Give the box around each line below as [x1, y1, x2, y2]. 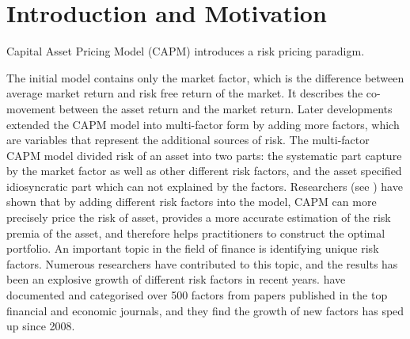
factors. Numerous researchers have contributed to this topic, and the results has [6, 255, 398, 272]
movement [6, 100, 56, 116]
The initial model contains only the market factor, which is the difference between [6, 69, 404, 86]
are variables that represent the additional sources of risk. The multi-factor [6, 131, 370, 148]
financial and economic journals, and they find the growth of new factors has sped [6, 302, 404, 318]
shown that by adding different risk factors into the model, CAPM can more [6, 193, 377, 210]
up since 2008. [6, 318, 75, 334]
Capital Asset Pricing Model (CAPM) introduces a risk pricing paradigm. [6, 43, 365, 59]
